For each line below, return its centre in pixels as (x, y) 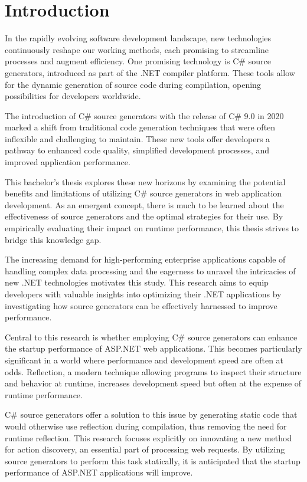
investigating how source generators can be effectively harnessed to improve (141, 305)
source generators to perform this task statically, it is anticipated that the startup (153, 460)
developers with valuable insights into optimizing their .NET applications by (143, 294)
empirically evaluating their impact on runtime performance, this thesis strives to (152, 228)
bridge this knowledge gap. (53, 239)
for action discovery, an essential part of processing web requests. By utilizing (145, 449)
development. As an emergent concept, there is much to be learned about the (144, 204)
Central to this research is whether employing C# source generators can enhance (151, 337)
